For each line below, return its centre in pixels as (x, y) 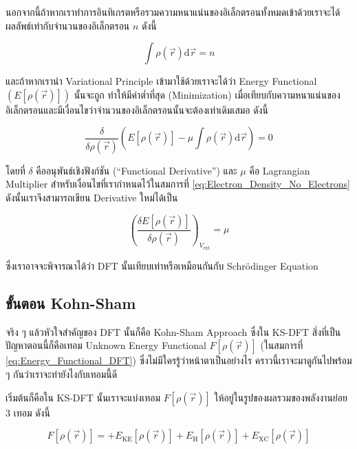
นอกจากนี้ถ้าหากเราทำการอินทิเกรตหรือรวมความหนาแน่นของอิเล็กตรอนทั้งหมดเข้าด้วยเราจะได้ (173, 12)
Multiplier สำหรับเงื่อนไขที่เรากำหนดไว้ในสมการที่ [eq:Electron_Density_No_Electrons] (178, 184)
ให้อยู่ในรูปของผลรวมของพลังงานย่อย (281, 397)
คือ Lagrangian (280, 170)
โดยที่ (15, 170)
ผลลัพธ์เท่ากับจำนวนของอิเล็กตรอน (68, 25)
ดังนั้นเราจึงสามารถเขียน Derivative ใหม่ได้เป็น (92, 197)
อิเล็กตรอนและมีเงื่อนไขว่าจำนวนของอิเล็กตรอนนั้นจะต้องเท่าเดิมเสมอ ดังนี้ (137, 109)
